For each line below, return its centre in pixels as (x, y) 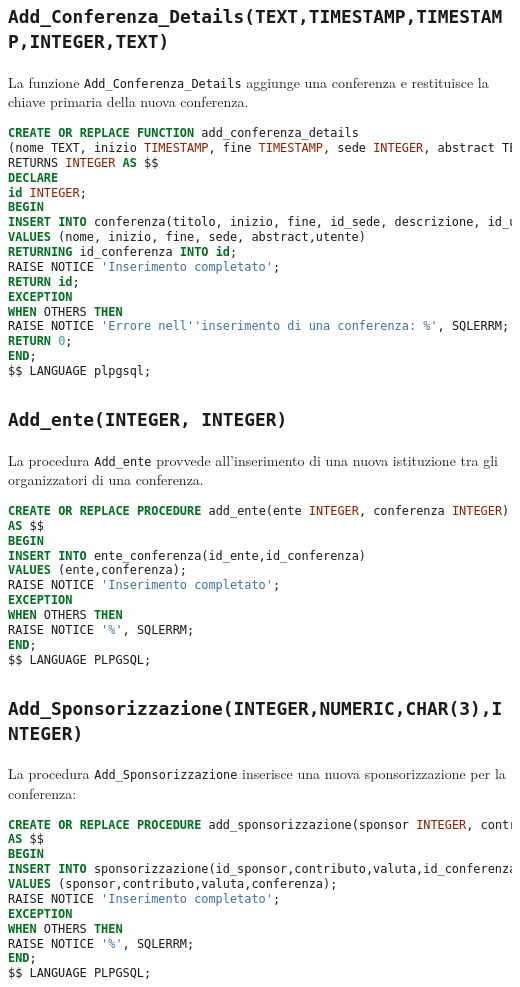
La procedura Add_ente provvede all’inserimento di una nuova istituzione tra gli (253, 459)
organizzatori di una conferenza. (106, 479)
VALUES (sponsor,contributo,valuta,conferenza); (173, 884)
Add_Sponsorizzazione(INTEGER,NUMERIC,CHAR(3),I (255, 708)
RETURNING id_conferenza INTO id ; (123, 252)
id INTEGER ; (47, 192)
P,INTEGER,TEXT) (89, 42)
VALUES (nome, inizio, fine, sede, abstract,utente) (187, 237)
